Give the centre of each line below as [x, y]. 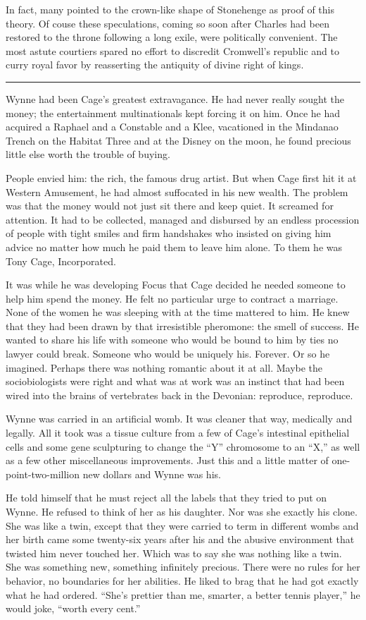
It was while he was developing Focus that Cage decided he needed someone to [176, 285]
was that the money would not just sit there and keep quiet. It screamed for [170, 206]
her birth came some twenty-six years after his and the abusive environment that [180, 539]
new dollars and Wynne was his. [152, 474]
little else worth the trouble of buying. [88, 154]
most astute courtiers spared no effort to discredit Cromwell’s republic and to [172, 50]
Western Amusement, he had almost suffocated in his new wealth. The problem [177, 192]
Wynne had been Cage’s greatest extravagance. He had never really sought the [175, 98]
